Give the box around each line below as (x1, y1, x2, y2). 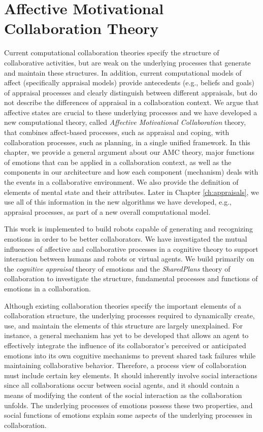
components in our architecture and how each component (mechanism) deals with (4, 167, 258, 177)
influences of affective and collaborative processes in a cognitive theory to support (4, 243, 258, 254)
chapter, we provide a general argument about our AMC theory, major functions (4, 147, 255, 157)
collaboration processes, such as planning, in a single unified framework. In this (4, 137, 250, 147)
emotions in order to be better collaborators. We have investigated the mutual (4, 234, 247, 244)
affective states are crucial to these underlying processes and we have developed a (4, 107, 257, 117)
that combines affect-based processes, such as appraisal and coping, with (4, 127, 229, 138)
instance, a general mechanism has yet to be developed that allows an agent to (4, 330, 249, 341)
